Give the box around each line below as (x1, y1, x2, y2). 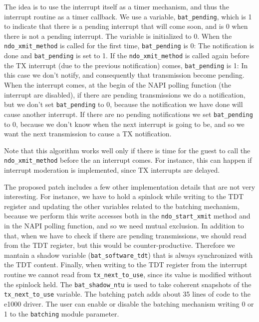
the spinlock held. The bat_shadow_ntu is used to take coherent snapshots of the (4, 279, 252, 289)
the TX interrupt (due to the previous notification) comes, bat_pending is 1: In (4, 60, 248, 70)
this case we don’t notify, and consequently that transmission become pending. (4, 70, 245, 80)
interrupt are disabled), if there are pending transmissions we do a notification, (4, 89, 246, 100)
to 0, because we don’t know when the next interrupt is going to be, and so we (4, 118, 245, 129)
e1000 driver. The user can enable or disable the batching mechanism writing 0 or (4, 298, 254, 309)
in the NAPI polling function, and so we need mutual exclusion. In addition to (4, 220, 244, 230)
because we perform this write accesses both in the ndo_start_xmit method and (4, 211, 251, 221)
